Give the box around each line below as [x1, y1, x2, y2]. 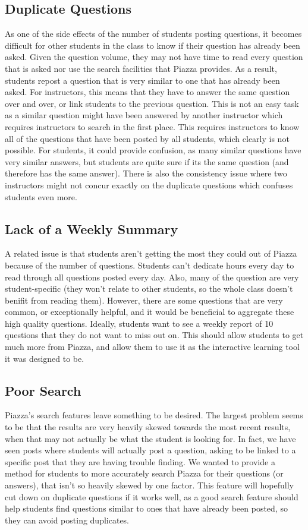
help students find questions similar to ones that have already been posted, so [5, 502, 288, 515]
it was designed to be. [5, 352, 84, 364]
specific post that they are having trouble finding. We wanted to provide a [5, 455, 275, 468]
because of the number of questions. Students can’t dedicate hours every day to [5, 258, 294, 271]
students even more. [5, 190, 77, 203]
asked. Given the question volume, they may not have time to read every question [5, 51, 303, 63]
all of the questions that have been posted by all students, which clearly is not [5, 132, 290, 144]
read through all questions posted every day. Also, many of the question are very [5, 270, 299, 283]
